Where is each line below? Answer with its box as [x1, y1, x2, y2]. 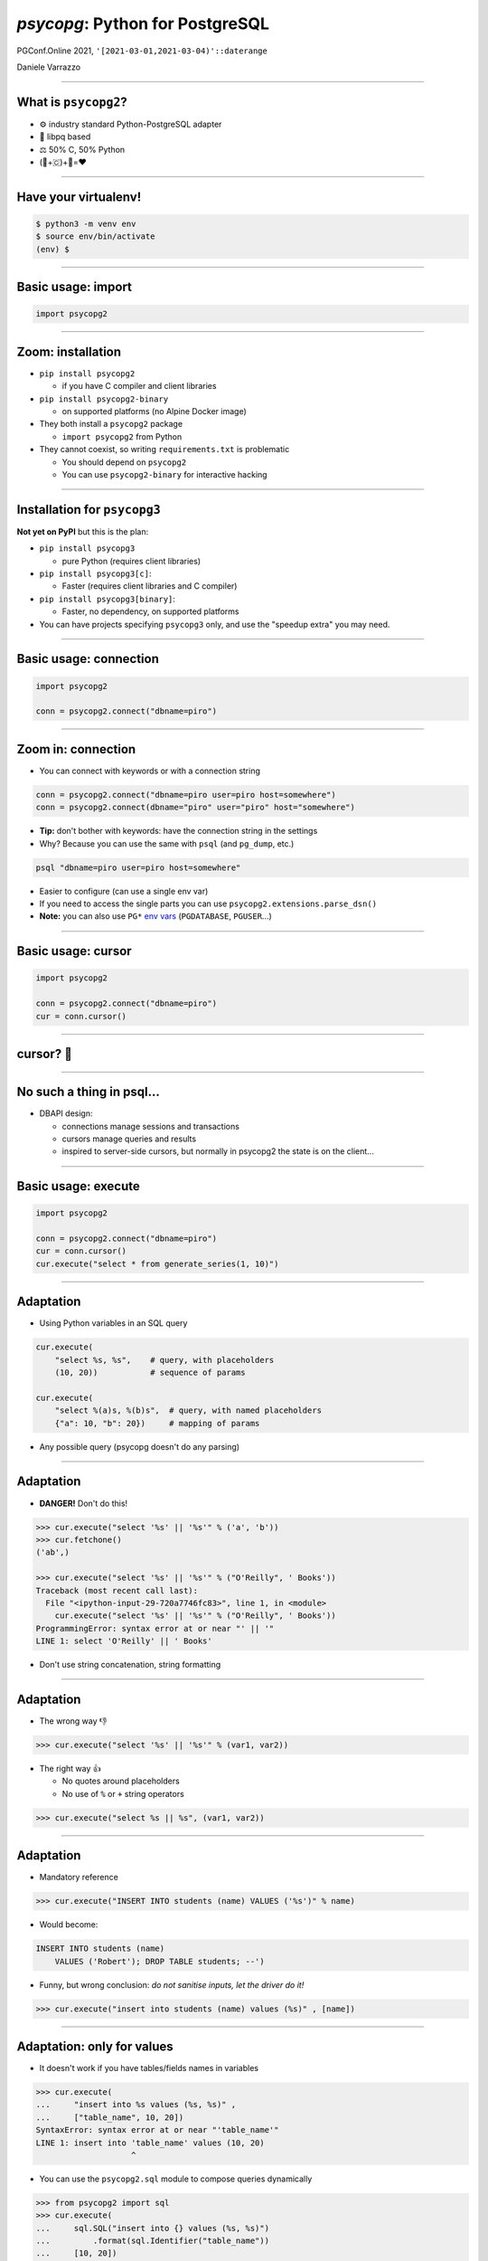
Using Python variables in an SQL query [39, 1318, 188, 1329]
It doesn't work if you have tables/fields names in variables [39, 2063, 259, 2074]
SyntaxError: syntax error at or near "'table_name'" [35, 2125, 279, 2135]
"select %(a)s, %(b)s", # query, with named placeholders [54, 1405, 323, 1415]
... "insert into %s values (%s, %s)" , [35, 2099, 237, 2110]
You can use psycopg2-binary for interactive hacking [61, 469, 267, 480]
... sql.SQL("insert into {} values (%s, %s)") [35, 2223, 270, 2233]
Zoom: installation [16, 344, 122, 359]
